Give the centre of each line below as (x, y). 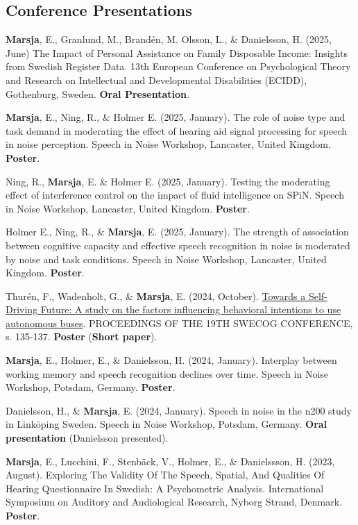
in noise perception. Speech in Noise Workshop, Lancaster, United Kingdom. (168, 144)
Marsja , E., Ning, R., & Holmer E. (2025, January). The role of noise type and (176, 117)
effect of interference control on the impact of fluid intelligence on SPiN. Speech (175, 195)
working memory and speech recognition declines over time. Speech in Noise (167, 373)
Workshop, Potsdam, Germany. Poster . (91, 387)
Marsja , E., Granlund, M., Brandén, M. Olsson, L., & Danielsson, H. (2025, (169, 39)
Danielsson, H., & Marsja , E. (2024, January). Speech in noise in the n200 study (179, 410)
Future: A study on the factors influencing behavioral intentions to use (191, 309)
